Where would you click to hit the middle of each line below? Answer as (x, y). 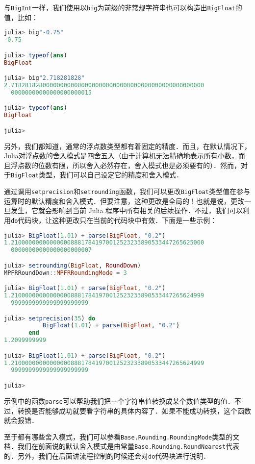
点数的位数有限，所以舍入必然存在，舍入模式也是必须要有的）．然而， (129, 165)
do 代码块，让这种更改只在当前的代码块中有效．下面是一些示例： (114, 220)
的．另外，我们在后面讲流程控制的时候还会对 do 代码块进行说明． (107, 456)
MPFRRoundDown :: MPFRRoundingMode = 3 (65, 273)
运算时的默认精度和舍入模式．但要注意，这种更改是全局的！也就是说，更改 (124, 201)
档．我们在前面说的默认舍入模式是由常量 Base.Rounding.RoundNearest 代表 (122, 446)
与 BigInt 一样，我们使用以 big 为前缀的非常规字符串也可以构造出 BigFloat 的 (123, 7)
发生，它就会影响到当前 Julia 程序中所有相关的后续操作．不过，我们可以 (127, 210)
